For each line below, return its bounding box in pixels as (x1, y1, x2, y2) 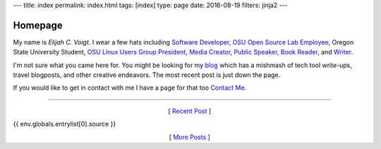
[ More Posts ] (169, 133, 211, 141)
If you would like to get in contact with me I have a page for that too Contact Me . (13, 83, 247, 92)
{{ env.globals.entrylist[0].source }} (13, 120, 116, 129)
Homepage (13, 19, 63, 31)
